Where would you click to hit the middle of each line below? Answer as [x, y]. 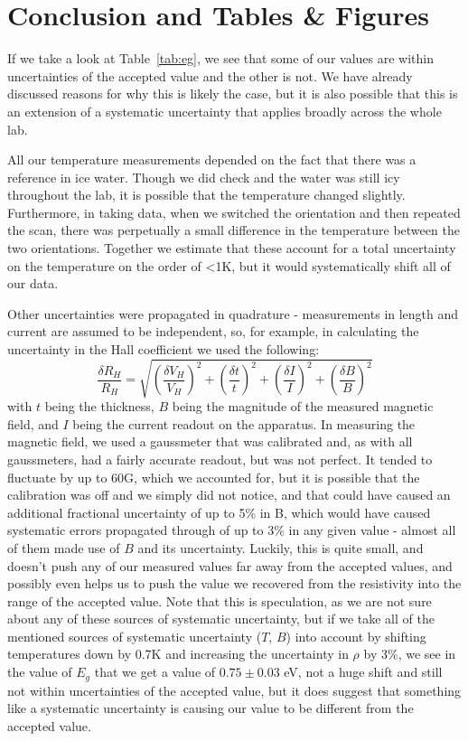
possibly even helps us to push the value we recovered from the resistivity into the [234, 583]
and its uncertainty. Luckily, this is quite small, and [281, 547]
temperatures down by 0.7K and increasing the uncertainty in [178, 654]
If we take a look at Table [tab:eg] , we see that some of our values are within [220, 58]
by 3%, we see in [410, 654]
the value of [40, 672]
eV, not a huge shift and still [363, 672]
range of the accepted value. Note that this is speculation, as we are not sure [220, 600]
